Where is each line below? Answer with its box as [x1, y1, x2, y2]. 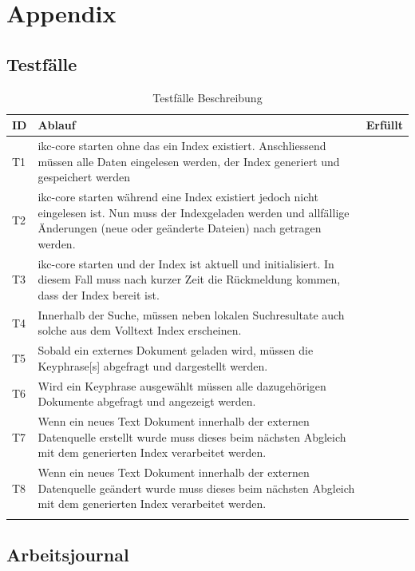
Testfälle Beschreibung [152, 89, 263, 105]
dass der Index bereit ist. [38, 286, 160, 303]
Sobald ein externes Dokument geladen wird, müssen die [38, 342, 314, 359]
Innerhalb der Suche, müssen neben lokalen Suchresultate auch [38, 306, 345, 323]
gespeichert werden [38, 169, 131, 185]
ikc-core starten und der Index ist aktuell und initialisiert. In [38, 255, 334, 272]
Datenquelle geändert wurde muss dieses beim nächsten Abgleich [38, 479, 355, 496]
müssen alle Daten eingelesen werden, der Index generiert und [38, 153, 340, 169]
